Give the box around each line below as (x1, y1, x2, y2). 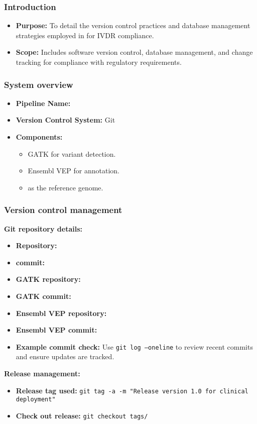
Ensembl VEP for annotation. (28, 165, 119, 176)
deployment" (16, 396, 56, 403)
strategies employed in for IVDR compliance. (16, 30, 154, 40)
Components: (16, 132, 63, 142)
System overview (4, 78, 73, 90)
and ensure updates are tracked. (16, 351, 114, 362)
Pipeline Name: (16, 97, 71, 108)
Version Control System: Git (16, 115, 115, 125)
